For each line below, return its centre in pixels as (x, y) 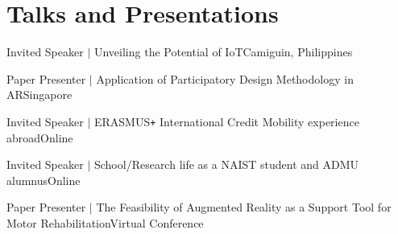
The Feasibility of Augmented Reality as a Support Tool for (244, 207)
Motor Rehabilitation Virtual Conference (105, 222)
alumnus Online (44, 180)
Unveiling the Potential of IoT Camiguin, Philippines (223, 52)
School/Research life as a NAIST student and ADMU (226, 164)
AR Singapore (39, 94)
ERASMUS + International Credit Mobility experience (226, 121)
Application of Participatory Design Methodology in (225, 78)
